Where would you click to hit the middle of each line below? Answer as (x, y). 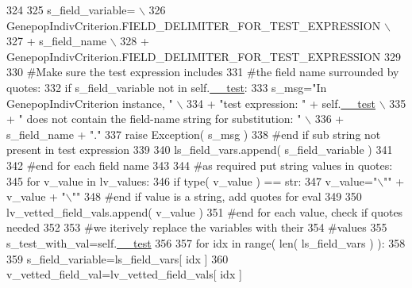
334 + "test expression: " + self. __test (281, 103)
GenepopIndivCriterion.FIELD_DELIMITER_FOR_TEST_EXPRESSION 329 (204, 56)
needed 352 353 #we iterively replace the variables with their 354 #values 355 (197, 227)
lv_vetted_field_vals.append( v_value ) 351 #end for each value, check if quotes (205, 211)
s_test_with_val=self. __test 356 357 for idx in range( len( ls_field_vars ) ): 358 (206, 242)
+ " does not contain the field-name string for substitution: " (154, 119)
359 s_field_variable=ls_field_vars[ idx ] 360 (117, 258)
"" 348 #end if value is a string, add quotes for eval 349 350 (217, 196)
